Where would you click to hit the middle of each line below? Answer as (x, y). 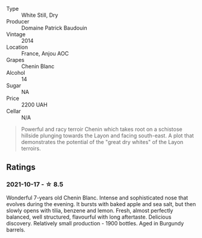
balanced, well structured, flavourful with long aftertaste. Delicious (89, 217)
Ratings (21, 167)
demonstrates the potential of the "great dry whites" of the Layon (102, 142)
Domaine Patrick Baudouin (54, 28)
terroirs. (31, 148)
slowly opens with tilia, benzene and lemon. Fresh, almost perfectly (90, 210)
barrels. (16, 230)
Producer (18, 21)
